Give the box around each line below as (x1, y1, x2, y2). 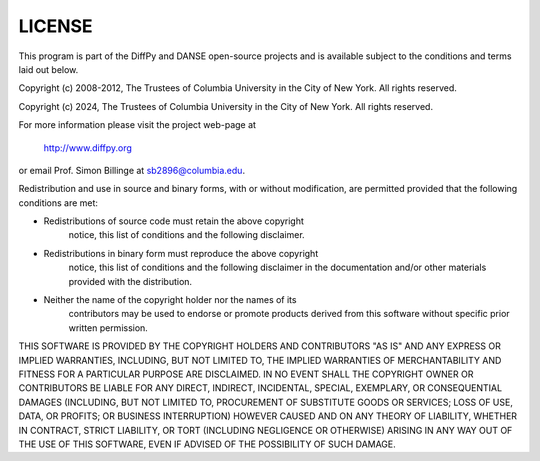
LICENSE (18, 15, 94, 37)
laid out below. (18, 63, 79, 75)
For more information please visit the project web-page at (18, 119, 257, 131)
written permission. (68, 321, 149, 334)
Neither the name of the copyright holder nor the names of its (43, 294, 297, 306)
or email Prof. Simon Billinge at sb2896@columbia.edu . (18, 164, 245, 176)
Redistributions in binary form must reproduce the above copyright (43, 247, 319, 259)
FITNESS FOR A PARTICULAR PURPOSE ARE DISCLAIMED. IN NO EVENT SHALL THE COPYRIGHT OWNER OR (18, 368, 474, 380)
